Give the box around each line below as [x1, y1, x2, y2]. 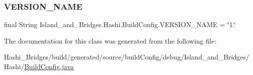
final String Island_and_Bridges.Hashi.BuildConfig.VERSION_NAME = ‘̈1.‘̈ [4, 19, 236, 30]
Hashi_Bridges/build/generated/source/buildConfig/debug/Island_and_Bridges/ [4, 52, 250, 62]
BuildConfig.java [24, 61, 74, 71]
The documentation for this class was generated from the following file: [4, 35, 216, 45]
